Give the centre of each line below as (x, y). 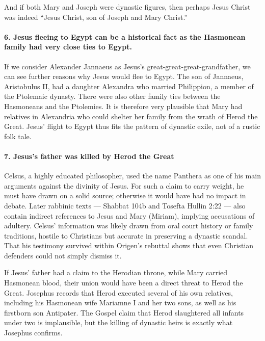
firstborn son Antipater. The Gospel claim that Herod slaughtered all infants (124, 312)
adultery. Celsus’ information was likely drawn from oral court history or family (129, 226)
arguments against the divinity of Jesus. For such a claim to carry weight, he (124, 185)
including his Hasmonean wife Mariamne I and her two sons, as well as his (120, 303)
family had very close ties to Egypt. (68, 47)
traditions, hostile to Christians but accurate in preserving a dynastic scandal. (126, 235)
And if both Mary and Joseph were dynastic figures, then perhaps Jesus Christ (127, 7)
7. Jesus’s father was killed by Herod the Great (89, 156)
